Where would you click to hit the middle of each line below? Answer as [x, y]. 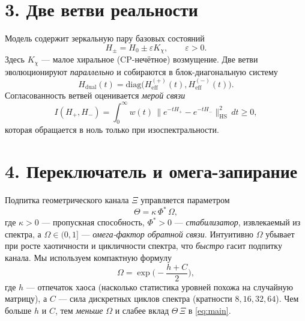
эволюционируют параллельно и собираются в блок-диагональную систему [141, 71]
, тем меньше [79, 310]
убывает [280, 234]
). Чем [287, 298]
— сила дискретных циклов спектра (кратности [145, 298]
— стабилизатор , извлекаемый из [237, 222]
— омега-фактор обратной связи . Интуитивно [168, 234]
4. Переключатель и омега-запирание [151, 171]
